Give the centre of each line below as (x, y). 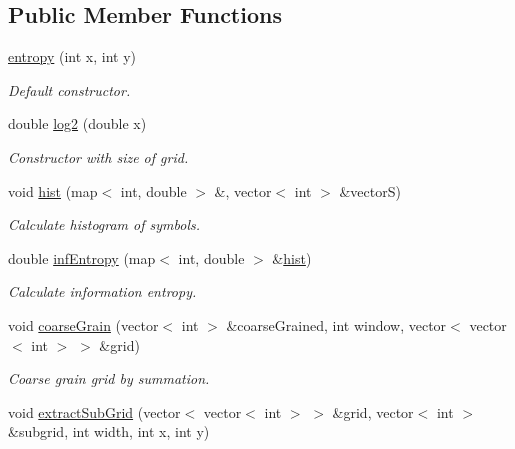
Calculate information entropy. (102, 291)
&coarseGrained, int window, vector (336, 324)
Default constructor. (69, 89)
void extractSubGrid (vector (94, 411)
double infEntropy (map (82, 257)
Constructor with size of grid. (98, 156)
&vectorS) (370, 190)
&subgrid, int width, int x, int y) (109, 431)
